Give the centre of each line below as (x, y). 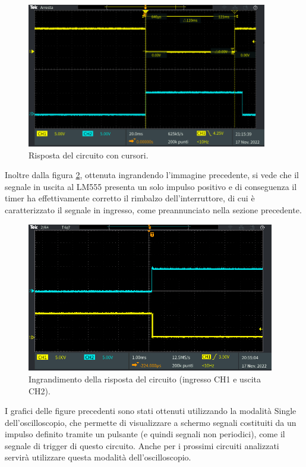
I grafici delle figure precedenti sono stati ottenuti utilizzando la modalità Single (151, 411)
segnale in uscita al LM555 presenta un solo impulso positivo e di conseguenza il (151, 186)
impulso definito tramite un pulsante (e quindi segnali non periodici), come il (145, 434)
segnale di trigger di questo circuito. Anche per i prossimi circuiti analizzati (142, 445)
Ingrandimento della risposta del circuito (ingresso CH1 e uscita (145, 379)
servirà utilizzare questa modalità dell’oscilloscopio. (98, 457)
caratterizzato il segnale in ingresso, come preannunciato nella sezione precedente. (153, 210)
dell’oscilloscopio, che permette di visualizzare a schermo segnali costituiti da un (151, 422)
